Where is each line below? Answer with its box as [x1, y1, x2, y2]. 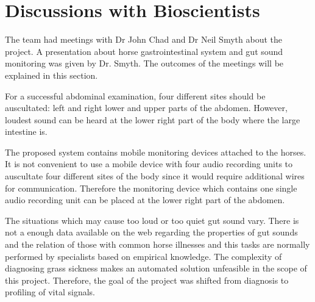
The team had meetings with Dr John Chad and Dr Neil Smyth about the [5, 33, 282, 46]
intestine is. [5, 125, 48, 138]
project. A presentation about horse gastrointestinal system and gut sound [5, 45, 283, 57]
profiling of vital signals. [5, 286, 96, 298]
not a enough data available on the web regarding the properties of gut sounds [5, 226, 298, 239]
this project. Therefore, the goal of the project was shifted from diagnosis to [5, 273, 289, 286]
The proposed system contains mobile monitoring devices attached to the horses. [5, 145, 306, 158]
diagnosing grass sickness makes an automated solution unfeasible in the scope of [5, 262, 307, 275]
